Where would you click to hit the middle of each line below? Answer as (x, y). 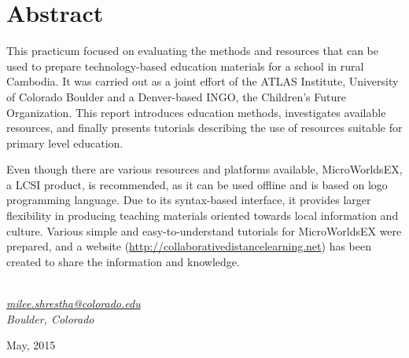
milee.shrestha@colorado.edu (74, 303)
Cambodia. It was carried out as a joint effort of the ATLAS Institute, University (203, 81)
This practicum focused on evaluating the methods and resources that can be (192, 51)
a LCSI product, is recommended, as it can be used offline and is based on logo (197, 184)
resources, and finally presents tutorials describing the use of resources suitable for (204, 128)
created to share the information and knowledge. (123, 261)
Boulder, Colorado (50, 318)
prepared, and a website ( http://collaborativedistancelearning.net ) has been (189, 246)
